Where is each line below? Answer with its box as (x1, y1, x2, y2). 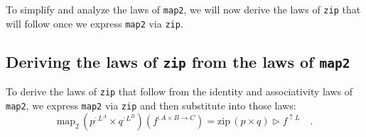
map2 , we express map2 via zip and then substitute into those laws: (6, 97, 296, 112)
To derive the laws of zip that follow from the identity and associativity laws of (6, 84, 353, 99)
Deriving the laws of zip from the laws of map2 (6, 50, 350, 72)
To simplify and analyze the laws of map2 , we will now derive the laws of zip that (6, 2, 361, 16)
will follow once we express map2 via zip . (6, 16, 183, 30)
